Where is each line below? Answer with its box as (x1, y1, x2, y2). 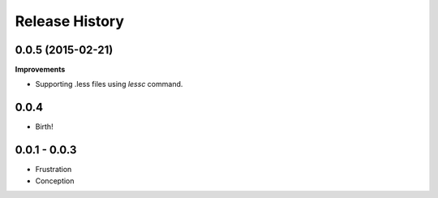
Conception (35, 175, 75, 186)
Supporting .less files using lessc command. (35, 80, 183, 89)
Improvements (15, 65, 66, 75)
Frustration (35, 165, 72, 174)
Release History (15, 12, 125, 30)
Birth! (35, 122, 54, 131)
